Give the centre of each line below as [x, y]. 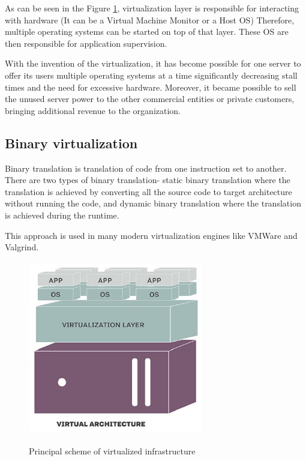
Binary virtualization [71, 143]
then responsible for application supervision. [86, 43]
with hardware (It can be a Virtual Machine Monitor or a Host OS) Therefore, [150, 20]
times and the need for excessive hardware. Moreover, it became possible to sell [151, 87]
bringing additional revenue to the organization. [93, 110]
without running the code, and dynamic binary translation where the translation [153, 203]
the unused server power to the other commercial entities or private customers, [150, 99]
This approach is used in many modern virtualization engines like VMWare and [151, 235]
